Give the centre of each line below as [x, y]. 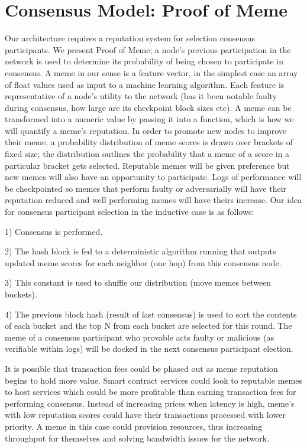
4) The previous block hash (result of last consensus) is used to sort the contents [151, 314]
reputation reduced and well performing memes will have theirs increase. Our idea [153, 200]
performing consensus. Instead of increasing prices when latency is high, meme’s [150, 403]
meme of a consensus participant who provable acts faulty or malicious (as [140, 337]
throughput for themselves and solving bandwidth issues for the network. [137, 438]
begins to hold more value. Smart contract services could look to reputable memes [153, 380]
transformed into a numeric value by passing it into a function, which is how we [149, 119]
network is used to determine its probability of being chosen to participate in [144, 61]
